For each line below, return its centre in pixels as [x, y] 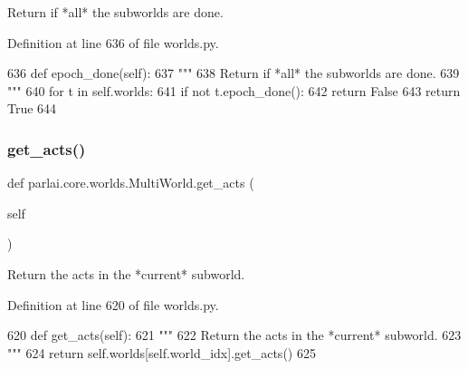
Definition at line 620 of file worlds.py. [113, 304]
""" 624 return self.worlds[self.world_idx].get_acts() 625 [162, 352]
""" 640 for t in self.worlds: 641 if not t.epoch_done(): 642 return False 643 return [234, 90]
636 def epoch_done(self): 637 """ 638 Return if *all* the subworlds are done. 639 [234, 73]
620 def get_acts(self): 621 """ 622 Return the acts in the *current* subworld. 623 [234, 335]
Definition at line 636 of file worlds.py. [113, 42]
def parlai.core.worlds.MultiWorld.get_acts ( [131, 183]
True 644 [32, 108]
